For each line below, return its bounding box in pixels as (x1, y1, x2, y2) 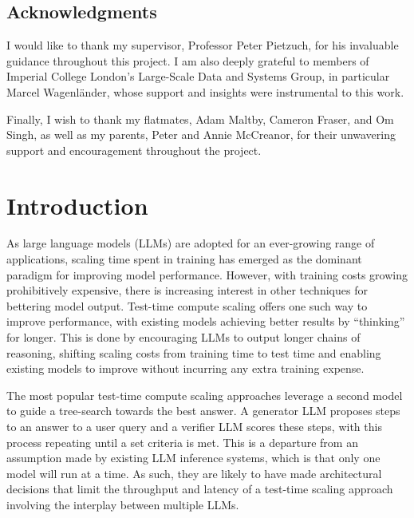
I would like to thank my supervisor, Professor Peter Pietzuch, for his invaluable (6, 37, 399, 53)
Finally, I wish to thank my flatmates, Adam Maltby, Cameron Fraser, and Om (6, 110, 394, 127)
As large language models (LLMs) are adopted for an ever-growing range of (6, 235, 375, 251)
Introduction (6, 188, 148, 221)
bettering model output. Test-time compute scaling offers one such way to (6, 297, 368, 314)
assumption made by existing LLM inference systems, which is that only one (6, 449, 380, 466)
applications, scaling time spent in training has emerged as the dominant (6, 251, 362, 267)
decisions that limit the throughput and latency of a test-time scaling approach (6, 480, 393, 497)
